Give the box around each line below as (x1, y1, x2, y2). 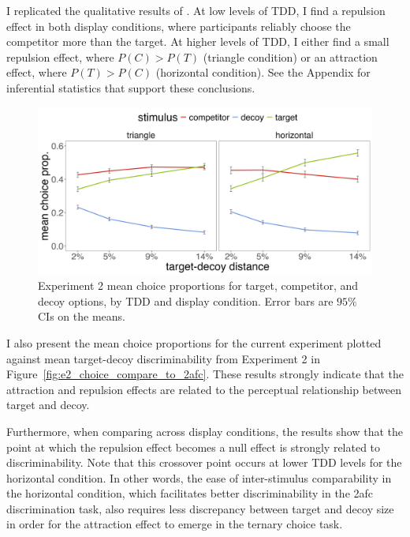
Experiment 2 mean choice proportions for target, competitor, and (38, 277, 359, 294)
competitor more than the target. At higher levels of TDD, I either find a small (6, 33, 389, 50)
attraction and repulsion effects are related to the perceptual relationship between (6, 381, 401, 397)
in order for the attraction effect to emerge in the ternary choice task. (6, 516, 343, 532)
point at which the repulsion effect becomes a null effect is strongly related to (6, 438, 381, 455)
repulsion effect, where (6, 48, 114, 65)
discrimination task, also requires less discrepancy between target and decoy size (6, 500, 394, 516)
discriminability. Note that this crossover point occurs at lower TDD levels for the (6, 454, 402, 471)
